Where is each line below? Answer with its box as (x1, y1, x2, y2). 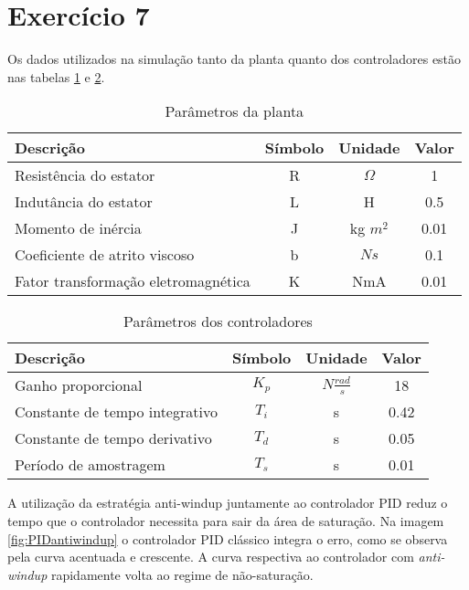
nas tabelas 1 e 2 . (7, 67, 105, 86)
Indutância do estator (15, 191, 153, 213)
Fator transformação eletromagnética (15, 270, 250, 292)
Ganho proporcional (15, 374, 143, 396)
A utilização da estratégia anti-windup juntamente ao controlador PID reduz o (7, 493, 448, 512)
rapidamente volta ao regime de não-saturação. (50, 564, 314, 584)
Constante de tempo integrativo (15, 401, 218, 423)
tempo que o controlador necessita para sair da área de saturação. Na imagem (7, 511, 444, 530)
